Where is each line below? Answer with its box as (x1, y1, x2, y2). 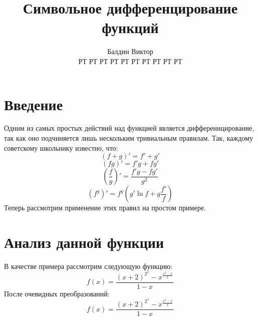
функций (102, 17, 159, 38)
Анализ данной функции (4, 232, 164, 252)
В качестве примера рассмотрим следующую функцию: (4, 260, 173, 271)
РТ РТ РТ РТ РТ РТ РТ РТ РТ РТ (78, 56, 182, 66)
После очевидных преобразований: (4, 288, 110, 298)
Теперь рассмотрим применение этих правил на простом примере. (4, 202, 206, 213)
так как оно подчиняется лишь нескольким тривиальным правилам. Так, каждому (4, 133, 253, 143)
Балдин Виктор (107, 46, 153, 57)
